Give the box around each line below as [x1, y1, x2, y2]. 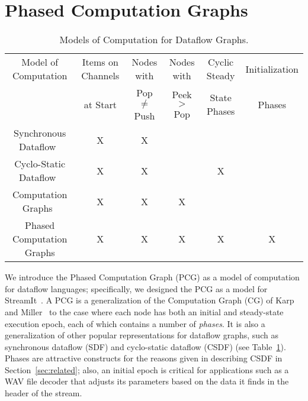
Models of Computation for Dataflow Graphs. [59, 33, 249, 47]
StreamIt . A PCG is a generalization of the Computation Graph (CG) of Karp [5, 294, 294, 306]
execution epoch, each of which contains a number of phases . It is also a [5, 317, 265, 329]
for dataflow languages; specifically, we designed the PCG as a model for [5, 282, 268, 295]
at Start [84, 97, 117, 111]
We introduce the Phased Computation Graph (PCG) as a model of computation [5, 271, 300, 283]
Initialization [245, 62, 299, 76]
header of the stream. [5, 387, 82, 399]
